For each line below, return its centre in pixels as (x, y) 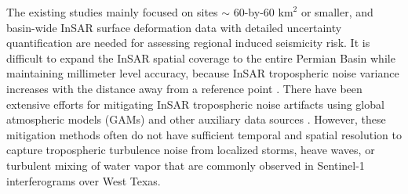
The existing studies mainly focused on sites (112, 12)
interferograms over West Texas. (84, 180)
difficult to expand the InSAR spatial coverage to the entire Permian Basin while (201, 57)
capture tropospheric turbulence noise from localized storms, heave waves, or (191, 150)
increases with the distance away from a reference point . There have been (184, 88)
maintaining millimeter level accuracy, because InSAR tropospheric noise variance (203, 73)
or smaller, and (337, 12)
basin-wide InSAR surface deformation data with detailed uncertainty (174, 27)
